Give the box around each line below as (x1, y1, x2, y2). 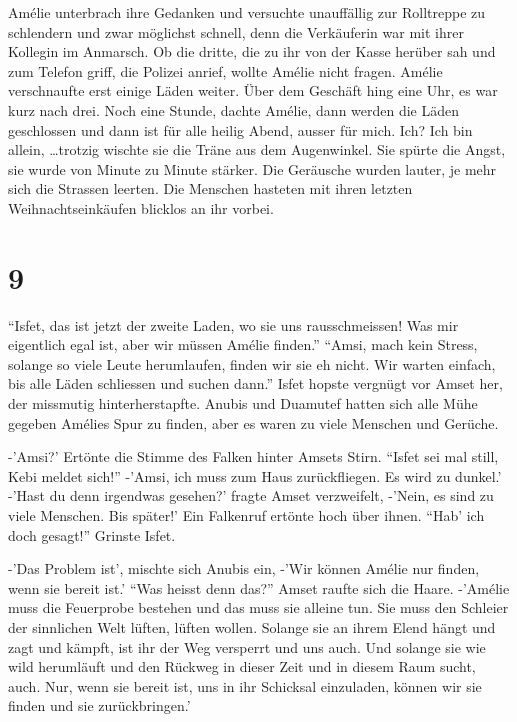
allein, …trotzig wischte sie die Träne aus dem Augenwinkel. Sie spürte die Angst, (8, 139, 506, 160)
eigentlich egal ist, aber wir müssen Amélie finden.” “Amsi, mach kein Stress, (8, 334, 478, 355)
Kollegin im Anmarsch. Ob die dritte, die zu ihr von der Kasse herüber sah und (8, 41, 496, 62)
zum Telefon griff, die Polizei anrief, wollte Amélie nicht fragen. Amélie (8, 60, 443, 81)
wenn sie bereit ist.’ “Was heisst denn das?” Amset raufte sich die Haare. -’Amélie (8, 577, 510, 598)
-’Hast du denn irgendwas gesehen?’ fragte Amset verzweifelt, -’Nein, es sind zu (8, 485, 494, 506)
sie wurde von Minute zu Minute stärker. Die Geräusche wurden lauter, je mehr (8, 158, 497, 179)
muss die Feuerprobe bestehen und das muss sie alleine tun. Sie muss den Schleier (8, 597, 509, 618)
